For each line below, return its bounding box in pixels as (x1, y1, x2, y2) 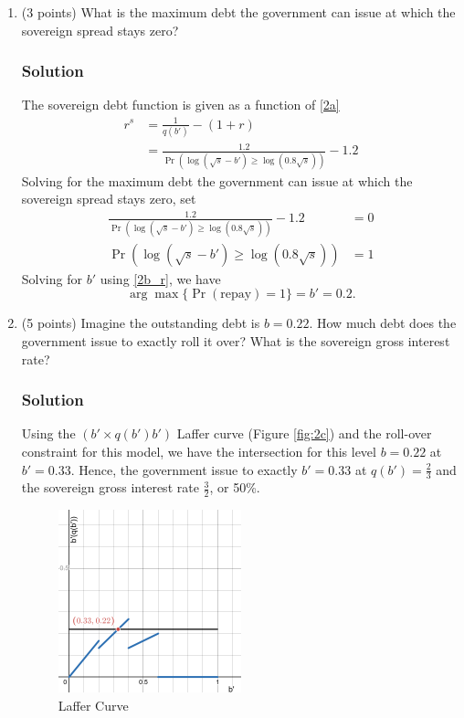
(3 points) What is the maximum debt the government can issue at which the (21, 3, 456, 21)
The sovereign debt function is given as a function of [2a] (21, 95, 340, 114)
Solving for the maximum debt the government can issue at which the (21, 171, 413, 190)
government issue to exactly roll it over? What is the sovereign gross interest (21, 331, 450, 350)
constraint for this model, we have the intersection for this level (21, 441, 376, 460)
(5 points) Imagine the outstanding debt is (21, 313, 260, 333)
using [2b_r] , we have (100, 269, 221, 288)
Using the (21, 424, 76, 443)
